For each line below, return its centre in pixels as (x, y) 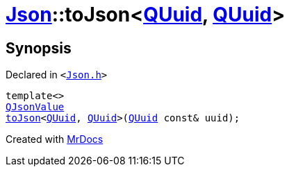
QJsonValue (35, 107)
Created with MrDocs (55, 139)
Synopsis (39, 48)
